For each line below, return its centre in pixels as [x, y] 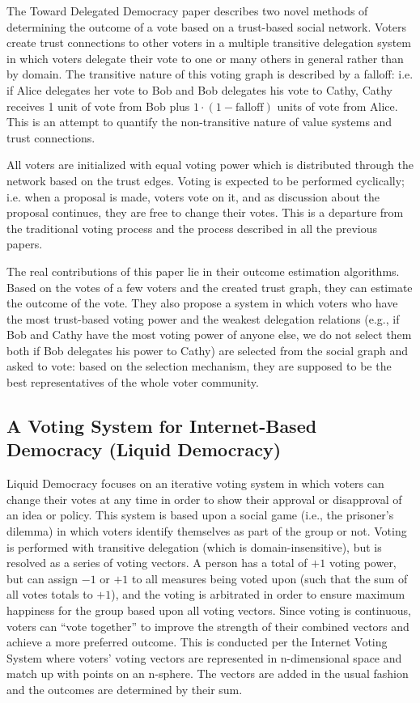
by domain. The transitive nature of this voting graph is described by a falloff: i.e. [210, 74]
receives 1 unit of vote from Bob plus [98, 106]
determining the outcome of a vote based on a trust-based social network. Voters [207, 26]
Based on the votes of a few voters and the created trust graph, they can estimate [210, 287]
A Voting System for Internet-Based [162, 426]
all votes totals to [50, 594]
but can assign [42, 578]
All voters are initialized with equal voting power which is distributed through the [210, 165]
